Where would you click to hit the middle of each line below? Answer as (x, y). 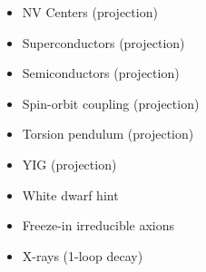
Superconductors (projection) (103, 42)
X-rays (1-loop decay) (83, 255)
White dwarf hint (70, 194)
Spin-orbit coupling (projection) (111, 103)
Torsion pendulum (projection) (108, 134)
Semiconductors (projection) (101, 73)
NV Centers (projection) (90, 12)
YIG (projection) (69, 164)
